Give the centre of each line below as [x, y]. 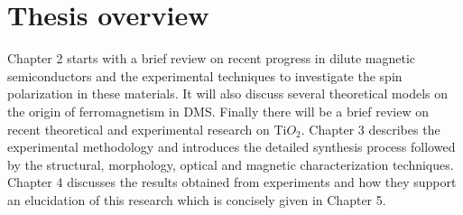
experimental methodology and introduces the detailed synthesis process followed [231, 147]
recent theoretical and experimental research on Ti [147, 129]
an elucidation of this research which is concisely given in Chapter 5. [197, 199]
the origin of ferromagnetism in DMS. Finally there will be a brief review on [218, 111]
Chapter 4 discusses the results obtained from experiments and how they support [232, 182]
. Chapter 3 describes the [370, 129]
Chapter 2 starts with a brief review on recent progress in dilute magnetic [212, 58]
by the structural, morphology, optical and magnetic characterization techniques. [231, 164]
